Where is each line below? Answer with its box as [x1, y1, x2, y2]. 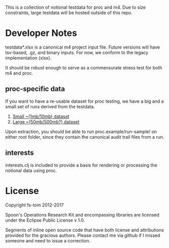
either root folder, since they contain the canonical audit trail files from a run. [5, 134, 164, 140]
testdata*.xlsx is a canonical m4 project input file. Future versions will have [5, 44, 160, 50]
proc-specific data [5, 85, 65, 93]
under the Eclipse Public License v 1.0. [5, 217, 85, 223]
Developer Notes [5, 27, 77, 39]
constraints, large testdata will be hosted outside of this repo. [5, 10, 133, 16]
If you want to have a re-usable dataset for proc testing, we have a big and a [5, 98, 164, 104]
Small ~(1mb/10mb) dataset [12, 113, 70, 119]
